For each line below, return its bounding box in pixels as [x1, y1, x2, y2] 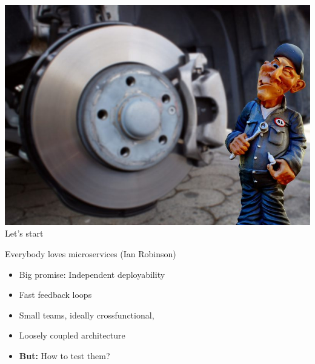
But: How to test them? [19, 349, 110, 362]
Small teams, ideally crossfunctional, [19, 308, 154, 321]
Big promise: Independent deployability [19, 268, 165, 280]
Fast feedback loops [19, 288, 92, 301]
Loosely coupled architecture [19, 329, 125, 342]
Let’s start [5, 227, 44, 240]
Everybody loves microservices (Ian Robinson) [5, 248, 176, 260]
